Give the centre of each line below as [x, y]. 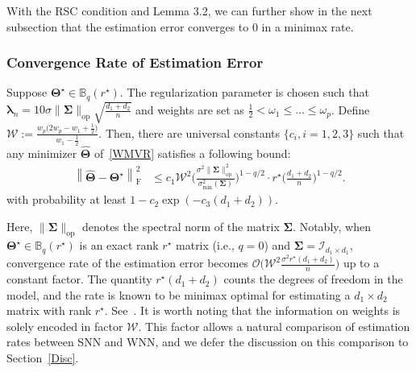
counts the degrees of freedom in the [313, 279]
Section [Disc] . [43, 358]
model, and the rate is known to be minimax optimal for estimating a [179, 294]
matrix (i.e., [205, 245]
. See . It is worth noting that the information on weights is [252, 310]
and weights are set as [190, 109]
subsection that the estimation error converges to [128, 26]
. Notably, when [332, 226]
